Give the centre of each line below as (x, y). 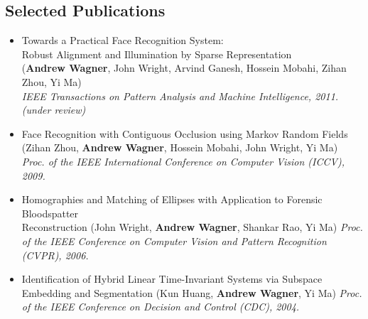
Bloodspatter (50, 213)
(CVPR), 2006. (55, 255)
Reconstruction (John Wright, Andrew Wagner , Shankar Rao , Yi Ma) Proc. (192, 227)
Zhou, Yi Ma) (52, 81)
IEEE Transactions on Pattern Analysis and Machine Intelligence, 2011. (180, 96)
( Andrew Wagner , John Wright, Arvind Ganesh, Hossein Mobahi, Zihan (184, 68)
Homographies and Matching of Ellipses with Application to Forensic (172, 199)
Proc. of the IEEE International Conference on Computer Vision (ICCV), (183, 161)
